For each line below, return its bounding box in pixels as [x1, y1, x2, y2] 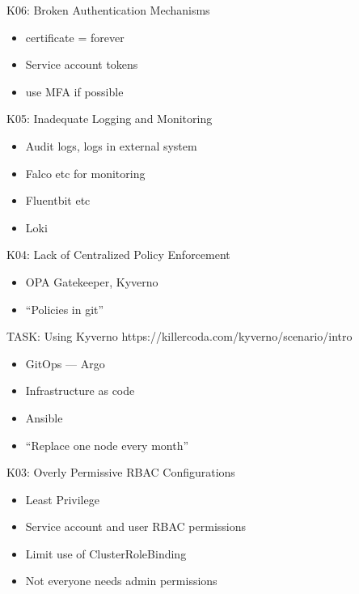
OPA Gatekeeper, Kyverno [25, 273, 158, 290]
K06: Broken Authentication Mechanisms [6, 2, 210, 18]
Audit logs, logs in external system [25, 137, 197, 154]
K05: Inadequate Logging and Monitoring [6, 110, 213, 127]
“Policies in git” [25, 300, 104, 317]
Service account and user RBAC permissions [25, 518, 247, 535]
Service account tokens [25, 56, 138, 73]
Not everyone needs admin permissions [25, 572, 218, 589]
